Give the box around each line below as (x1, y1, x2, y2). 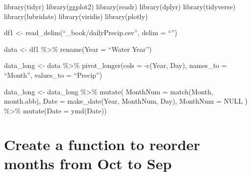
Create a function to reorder (4, 134, 201, 154)
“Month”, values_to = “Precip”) (4, 69, 102, 80)
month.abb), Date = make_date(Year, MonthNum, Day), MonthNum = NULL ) (4, 96, 248, 106)
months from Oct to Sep (4, 153, 172, 173)
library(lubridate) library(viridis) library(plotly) (4, 11, 148, 21)
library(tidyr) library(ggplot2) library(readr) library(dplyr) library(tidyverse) (4, 1, 236, 11)
